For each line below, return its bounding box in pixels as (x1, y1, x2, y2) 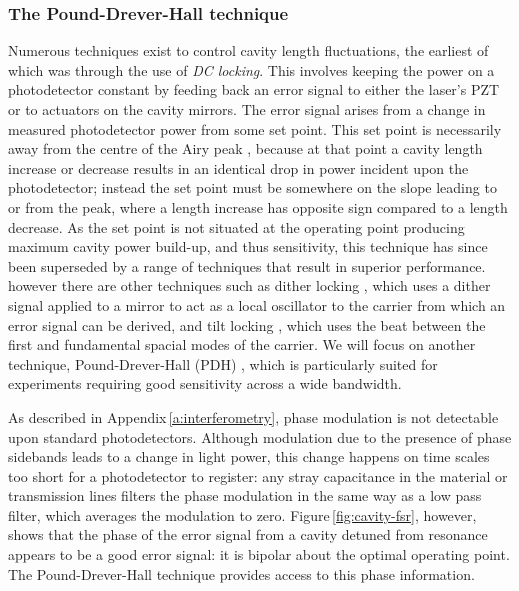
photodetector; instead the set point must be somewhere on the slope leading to (8, 177, 497, 198)
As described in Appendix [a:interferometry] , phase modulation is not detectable (8, 406, 499, 427)
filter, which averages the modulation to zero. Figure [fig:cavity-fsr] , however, (8, 504, 477, 525)
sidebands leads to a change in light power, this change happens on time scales (8, 446, 490, 467)
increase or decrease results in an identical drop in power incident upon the (8, 157, 469, 178)
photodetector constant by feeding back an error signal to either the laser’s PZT (8, 79, 500, 100)
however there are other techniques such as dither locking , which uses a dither (8, 275, 491, 296)
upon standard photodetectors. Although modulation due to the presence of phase (8, 426, 512, 447)
